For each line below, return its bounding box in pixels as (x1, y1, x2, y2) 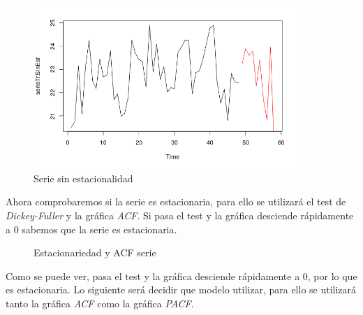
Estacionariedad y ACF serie (34, 245, 156, 260)
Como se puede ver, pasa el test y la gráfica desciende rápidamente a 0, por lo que (6, 268, 357, 283)
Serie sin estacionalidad (34, 170, 133, 185)
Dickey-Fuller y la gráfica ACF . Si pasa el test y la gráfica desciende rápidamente (6, 208, 354, 223)
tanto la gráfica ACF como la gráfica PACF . (6, 295, 194, 310)
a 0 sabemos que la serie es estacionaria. (6, 221, 177, 236)
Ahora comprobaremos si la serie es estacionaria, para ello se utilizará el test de (6, 194, 346, 209)
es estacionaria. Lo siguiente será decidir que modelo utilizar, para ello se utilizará (6, 282, 357, 297)
